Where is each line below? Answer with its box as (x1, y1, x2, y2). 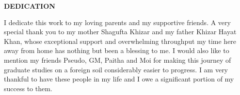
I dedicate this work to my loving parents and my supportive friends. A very (4, 17, 231, 27)
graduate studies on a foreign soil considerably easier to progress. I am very (4, 64, 228, 74)
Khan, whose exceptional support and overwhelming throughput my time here (4, 36, 237, 46)
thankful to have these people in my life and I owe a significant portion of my (4, 74, 234, 84)
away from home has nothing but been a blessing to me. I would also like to (4, 45, 229, 55)
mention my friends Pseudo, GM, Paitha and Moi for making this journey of (4, 54, 231, 65)
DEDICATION (4, 1, 55, 11)
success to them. (4, 83, 52, 93)
